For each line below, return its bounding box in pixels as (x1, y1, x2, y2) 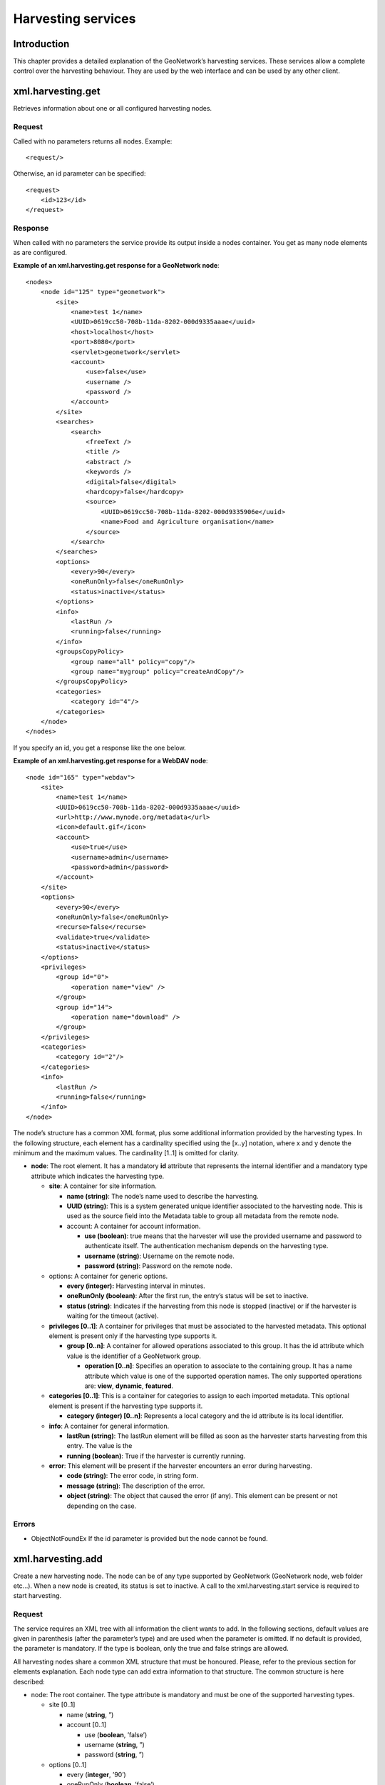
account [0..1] (66, 1721, 107, 1729)
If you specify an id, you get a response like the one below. (13, 743, 186, 752)
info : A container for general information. (48, 1422, 170, 1430)
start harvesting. (13, 1592, 62, 1600)
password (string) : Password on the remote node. (84, 1262, 233, 1270)
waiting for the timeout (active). (66, 1312, 160, 1320)
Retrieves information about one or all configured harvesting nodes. (13, 104, 212, 113)
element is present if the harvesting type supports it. (48, 1402, 203, 1410)
